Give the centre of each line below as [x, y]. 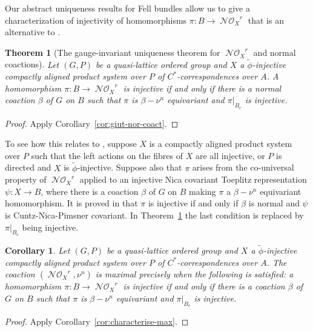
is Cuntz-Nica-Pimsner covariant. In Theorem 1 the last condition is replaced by [154, 215]
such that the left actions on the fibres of [107, 155]
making [203, 191]
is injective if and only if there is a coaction [204, 286]
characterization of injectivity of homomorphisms [96, 20]
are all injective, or [230, 155]
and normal [275, 52]
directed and [28, 167]
